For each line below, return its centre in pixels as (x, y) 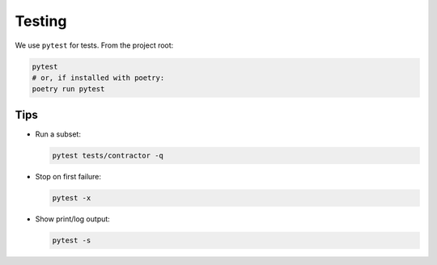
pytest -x (72, 198)
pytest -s (72, 240)
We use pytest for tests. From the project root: (94, 45)
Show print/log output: (73, 219)
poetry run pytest (68, 89)
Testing (41, 21)
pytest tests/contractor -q (108, 155)
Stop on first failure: (68, 176)
